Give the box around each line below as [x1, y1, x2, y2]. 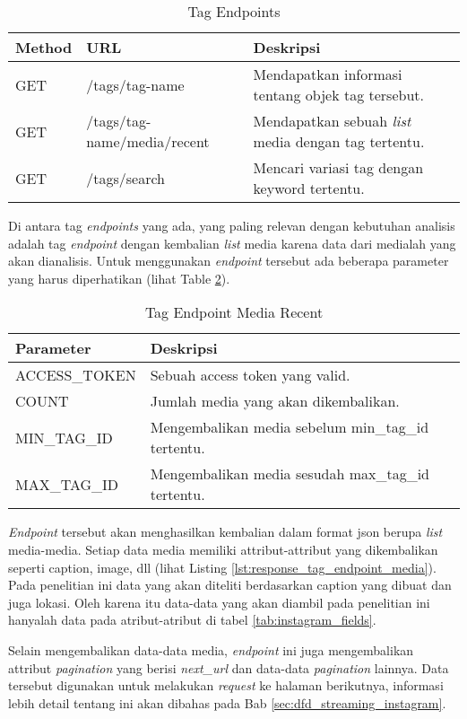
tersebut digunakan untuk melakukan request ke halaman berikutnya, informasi [8, 676, 444, 695]
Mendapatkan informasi [253, 64, 402, 84]
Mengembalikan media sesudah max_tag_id [150, 463, 429, 485]
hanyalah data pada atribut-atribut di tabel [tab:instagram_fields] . [8, 610, 376, 629]
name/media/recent [86, 131, 210, 152]
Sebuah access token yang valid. [150, 364, 350, 386]
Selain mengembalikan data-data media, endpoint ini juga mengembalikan [8, 640, 414, 659]
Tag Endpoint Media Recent [144, 302, 324, 323]
